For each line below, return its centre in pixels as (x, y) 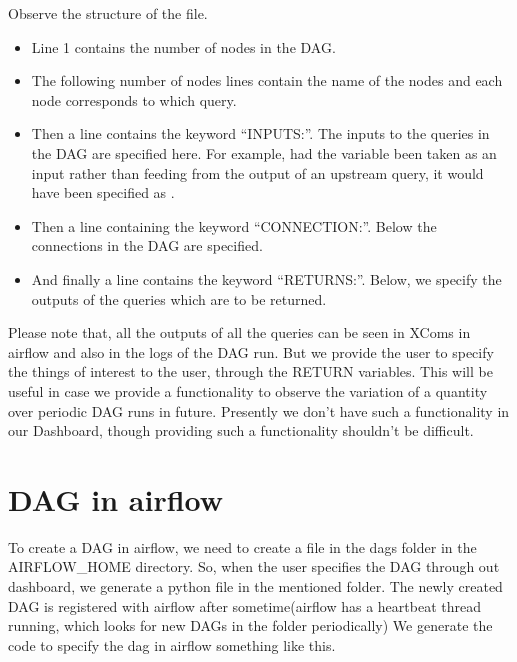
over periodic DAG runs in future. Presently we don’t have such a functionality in (259, 410)
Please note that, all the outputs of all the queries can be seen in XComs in (239, 332)
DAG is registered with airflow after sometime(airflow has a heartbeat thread (244, 605)
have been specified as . (103, 192)
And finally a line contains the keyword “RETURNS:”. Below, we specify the (266, 278)
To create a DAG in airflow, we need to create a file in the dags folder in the (242, 546)
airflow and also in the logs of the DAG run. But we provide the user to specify (251, 351)
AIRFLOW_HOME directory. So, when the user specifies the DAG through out (254, 566)
